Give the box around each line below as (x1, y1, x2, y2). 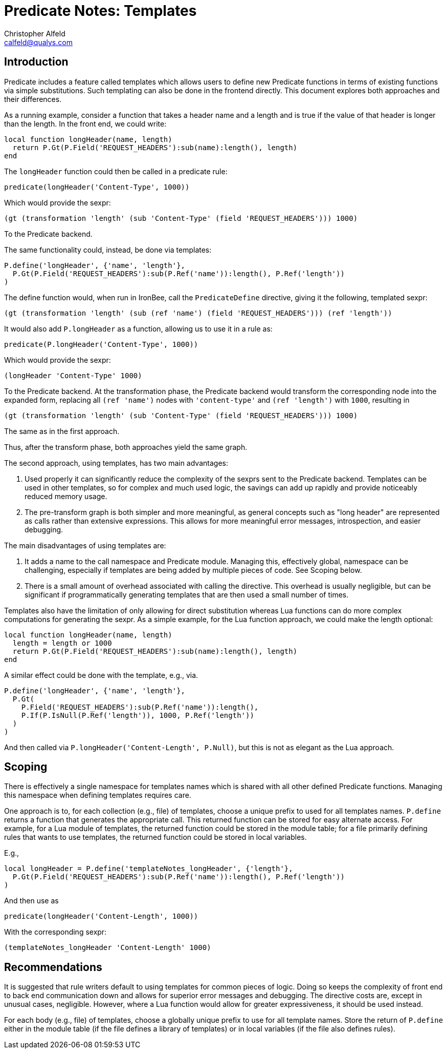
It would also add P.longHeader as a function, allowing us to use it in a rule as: (4, 324, 273, 333)
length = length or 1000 (12, 638, 112, 647)
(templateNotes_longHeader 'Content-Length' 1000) (4, 943, 211, 952)
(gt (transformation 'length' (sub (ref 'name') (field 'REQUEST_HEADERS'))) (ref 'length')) (4, 308, 392, 317)
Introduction (4, 55, 69, 69)
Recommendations (4, 960, 102, 974)
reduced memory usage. (25, 491, 107, 501)
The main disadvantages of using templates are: (4, 541, 166, 550)
